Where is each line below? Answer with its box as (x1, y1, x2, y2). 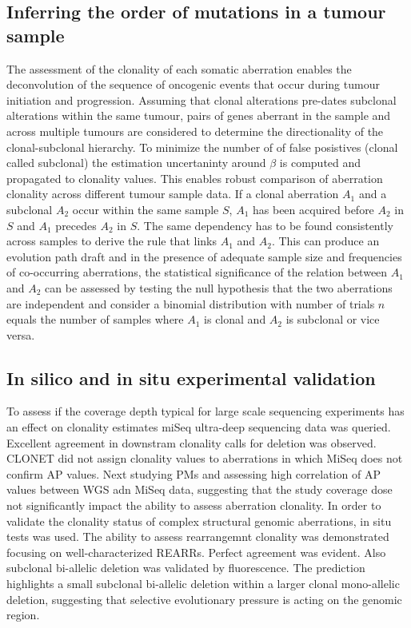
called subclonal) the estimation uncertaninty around (6, 154, 266, 171)
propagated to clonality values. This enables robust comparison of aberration (6, 169, 383, 186)
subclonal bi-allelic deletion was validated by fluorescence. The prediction (6, 559, 365, 576)
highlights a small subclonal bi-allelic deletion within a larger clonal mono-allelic (6, 575, 400, 592)
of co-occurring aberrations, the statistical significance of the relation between (6, 264, 388, 280)
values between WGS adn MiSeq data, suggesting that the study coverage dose (6, 481, 393, 498)
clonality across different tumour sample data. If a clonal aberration (6, 185, 339, 202)
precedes (55, 217, 97, 233)
